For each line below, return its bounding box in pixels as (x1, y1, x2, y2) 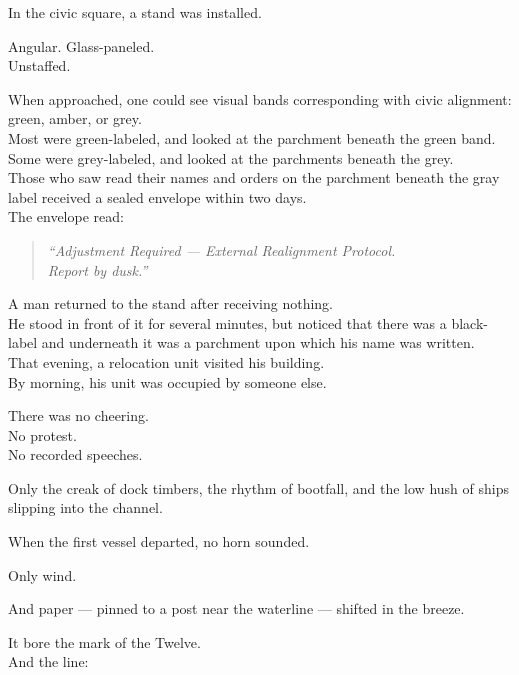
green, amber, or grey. (8, 108, 142, 129)
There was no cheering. (8, 405, 149, 426)
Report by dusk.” (47, 259, 148, 280)
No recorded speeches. (8, 444, 143, 465)
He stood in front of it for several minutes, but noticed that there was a (8, 312, 447, 333)
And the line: (8, 651, 89, 672)
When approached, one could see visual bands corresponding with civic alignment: (8, 88, 512, 109)
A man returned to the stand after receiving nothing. (8, 293, 333, 314)
